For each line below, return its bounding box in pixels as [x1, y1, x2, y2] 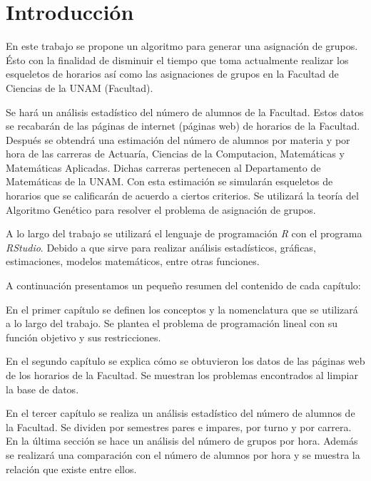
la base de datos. [6, 381, 79, 396]
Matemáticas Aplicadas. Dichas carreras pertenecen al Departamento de [6, 160, 321, 175]
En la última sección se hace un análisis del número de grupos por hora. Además [6, 433, 358, 448]
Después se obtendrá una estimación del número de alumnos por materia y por [6, 132, 350, 147]
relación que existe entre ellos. [6, 461, 137, 476]
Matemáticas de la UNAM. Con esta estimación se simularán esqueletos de [6, 174, 333, 189]
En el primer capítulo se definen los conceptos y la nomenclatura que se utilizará [6, 301, 358, 316]
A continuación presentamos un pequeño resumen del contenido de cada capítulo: [6, 278, 361, 293]
